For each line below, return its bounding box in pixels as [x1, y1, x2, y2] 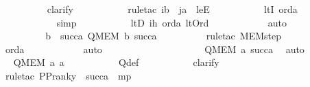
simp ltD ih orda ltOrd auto [56, 15, 287, 29]
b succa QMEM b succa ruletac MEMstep [45, 29, 281, 43]
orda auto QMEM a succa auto [5, 41, 305, 56]
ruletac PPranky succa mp [5, 68, 132, 82]
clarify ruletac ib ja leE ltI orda [47, 2, 298, 16]
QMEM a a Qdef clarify [13, 55, 219, 69]
